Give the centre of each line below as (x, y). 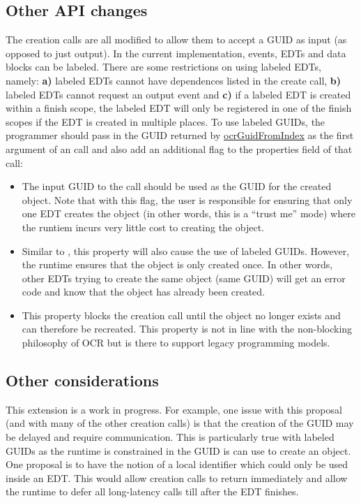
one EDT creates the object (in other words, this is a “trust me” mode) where (189, 213)
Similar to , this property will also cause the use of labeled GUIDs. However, (186, 250)
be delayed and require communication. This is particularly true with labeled (170, 437)
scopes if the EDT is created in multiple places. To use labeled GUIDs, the (166, 121)
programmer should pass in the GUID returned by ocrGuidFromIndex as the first (180, 135)
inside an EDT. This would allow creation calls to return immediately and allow (177, 478)
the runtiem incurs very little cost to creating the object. (143, 227)
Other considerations (82, 380)
